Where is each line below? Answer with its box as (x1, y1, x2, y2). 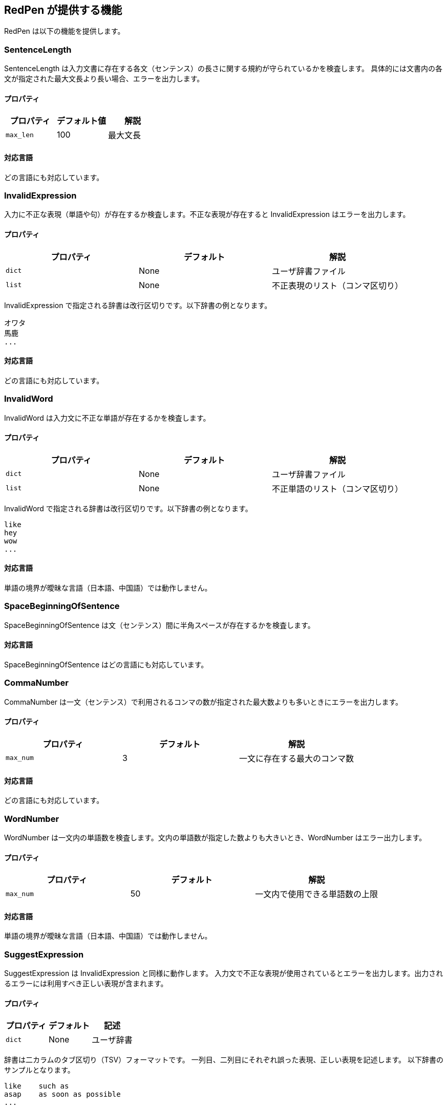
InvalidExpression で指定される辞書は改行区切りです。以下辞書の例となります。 (4, 300, 272, 310)
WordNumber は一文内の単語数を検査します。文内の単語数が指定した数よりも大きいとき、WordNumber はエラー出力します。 (4, 833, 427, 842)
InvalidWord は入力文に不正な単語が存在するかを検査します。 (4, 413, 210, 422)
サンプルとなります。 (4, 1065, 75, 1075)
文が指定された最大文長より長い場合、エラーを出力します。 (4, 74, 204, 83)
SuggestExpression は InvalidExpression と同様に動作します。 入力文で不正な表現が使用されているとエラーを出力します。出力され (4, 969, 443, 978)
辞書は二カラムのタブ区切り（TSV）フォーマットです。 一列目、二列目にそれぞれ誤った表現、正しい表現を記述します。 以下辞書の (4, 1055, 444, 1064)
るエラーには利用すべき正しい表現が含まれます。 (4, 979, 168, 988)
